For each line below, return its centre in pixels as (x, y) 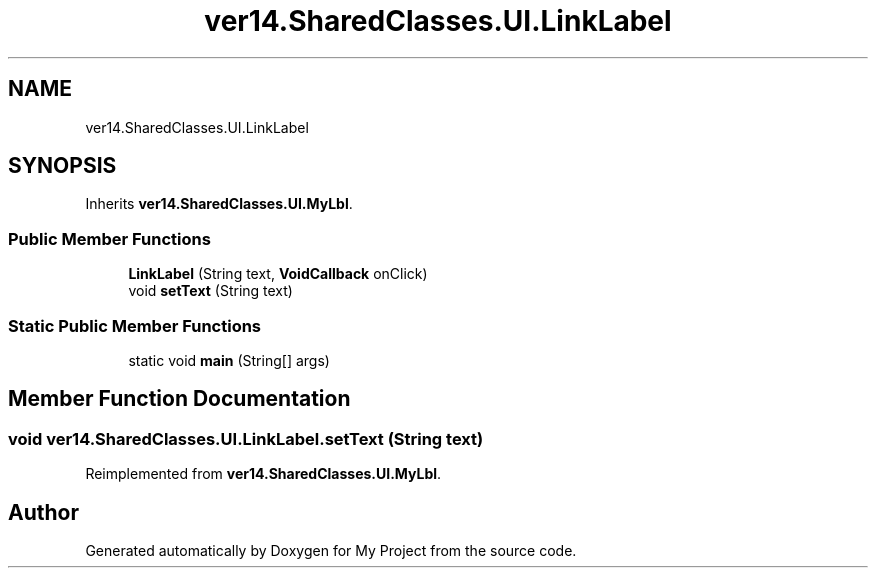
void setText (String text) (210, 291)
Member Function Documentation (179, 399)
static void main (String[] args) (229, 360)
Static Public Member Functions (135, 325)
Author (43, 512)
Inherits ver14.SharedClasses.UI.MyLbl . (219, 204)
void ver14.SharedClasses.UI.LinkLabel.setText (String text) (246, 438)
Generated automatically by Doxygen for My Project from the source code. (331, 550)
